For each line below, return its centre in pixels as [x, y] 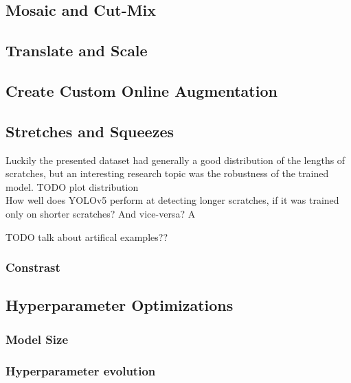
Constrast [33, 267]
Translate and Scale [77, 50]
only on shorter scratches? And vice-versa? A [101, 213]
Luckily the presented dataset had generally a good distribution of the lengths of [175, 160]
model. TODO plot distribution [72, 186]
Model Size [37, 339]
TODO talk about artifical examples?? [87, 236]
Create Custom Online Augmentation [141, 90]
